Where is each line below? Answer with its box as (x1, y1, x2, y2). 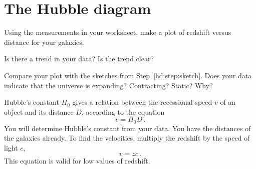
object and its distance (4, 106, 74, 117)
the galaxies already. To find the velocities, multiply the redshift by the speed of (4, 133, 250, 143)
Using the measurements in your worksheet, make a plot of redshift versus (4, 27, 231, 37)
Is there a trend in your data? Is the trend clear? (4, 53, 154, 64)
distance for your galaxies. (4, 36, 84, 47)
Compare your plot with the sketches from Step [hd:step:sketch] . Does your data (4, 70, 252, 80)
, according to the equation (81, 106, 165, 117)
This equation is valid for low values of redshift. (4, 155, 150, 166)
